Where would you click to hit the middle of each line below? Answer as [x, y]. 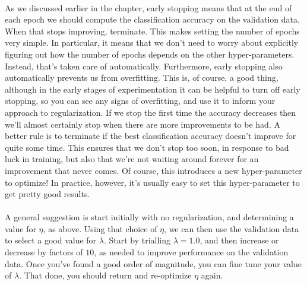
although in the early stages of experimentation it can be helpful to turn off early [153, 89]
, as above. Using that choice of [100, 228]
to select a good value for [51, 240]
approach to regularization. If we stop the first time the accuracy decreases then [151, 112]
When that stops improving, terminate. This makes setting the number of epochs [152, 31]
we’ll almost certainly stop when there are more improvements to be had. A [143, 124]
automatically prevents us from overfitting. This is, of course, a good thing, [142, 77]
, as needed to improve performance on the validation [191, 252]
